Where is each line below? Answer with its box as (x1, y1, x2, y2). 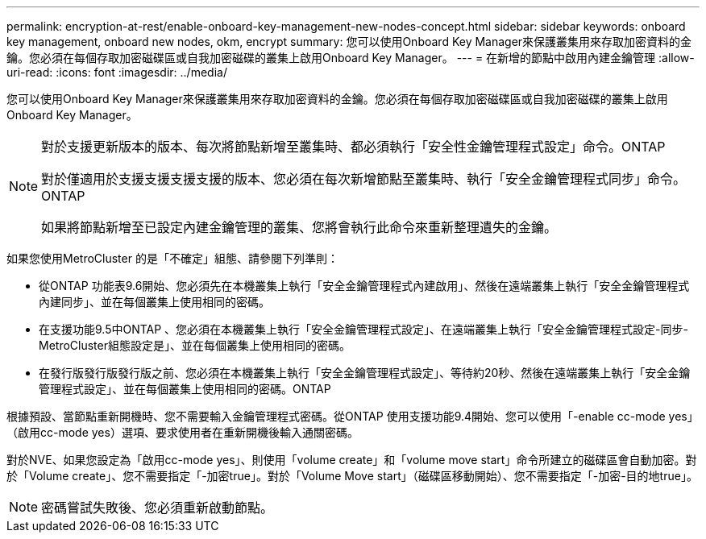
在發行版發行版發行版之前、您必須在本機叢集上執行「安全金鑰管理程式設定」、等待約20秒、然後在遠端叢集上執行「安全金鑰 (39, 366, 691, 379)
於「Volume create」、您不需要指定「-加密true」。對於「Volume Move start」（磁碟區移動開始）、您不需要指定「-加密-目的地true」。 (6, 469, 698, 483)
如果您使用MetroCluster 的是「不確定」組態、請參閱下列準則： (6, 251, 338, 265)
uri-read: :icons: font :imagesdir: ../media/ (6, 65, 227, 79)
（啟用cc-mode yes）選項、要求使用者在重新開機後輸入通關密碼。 (6, 425, 359, 439)
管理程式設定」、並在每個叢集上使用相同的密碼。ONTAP (39, 382, 331, 396)
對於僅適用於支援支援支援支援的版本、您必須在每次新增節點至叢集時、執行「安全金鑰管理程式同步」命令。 (41, 171, 687, 187)
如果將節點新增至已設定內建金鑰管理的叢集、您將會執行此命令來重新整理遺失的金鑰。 (41, 219, 558, 235)
